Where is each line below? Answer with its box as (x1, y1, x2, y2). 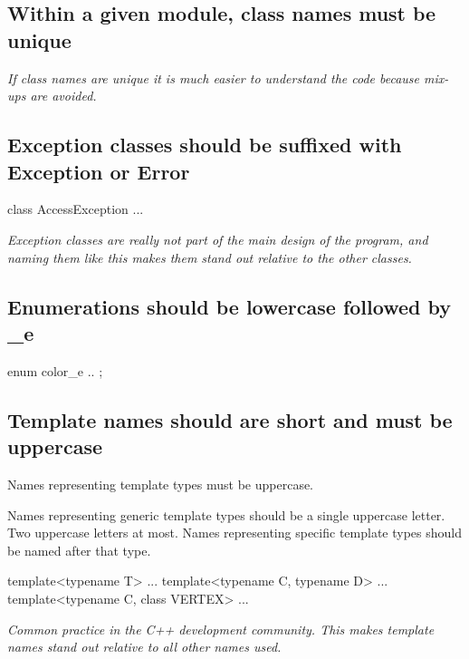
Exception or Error (7, 157, 190, 185)
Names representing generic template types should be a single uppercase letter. (7, 505, 445, 524)
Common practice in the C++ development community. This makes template (7, 619, 435, 638)
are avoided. (30, 86, 97, 105)
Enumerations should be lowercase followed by (7, 292, 451, 320)
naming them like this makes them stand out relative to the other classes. (7, 247, 412, 267)
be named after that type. (7, 540, 151, 559)
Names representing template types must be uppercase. (7, 474, 314, 493)
